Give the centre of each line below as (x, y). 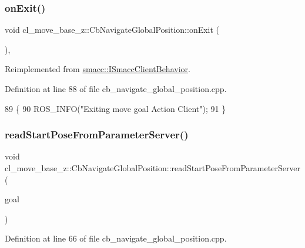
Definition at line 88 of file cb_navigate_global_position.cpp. (116, 89)
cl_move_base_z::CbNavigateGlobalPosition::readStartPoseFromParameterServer (153, 168)
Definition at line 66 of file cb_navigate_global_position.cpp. (116, 238)
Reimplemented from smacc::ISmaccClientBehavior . (98, 69)
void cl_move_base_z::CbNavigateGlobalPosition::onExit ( (112, 30)
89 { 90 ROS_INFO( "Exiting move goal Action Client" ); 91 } (115, 108)
